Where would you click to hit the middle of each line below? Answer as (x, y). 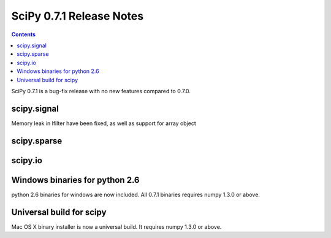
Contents (24, 34)
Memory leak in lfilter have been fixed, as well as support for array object (104, 123)
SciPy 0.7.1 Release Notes (78, 16)
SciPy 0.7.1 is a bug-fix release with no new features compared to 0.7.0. (101, 91)
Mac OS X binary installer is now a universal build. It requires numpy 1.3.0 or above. (116, 226)
